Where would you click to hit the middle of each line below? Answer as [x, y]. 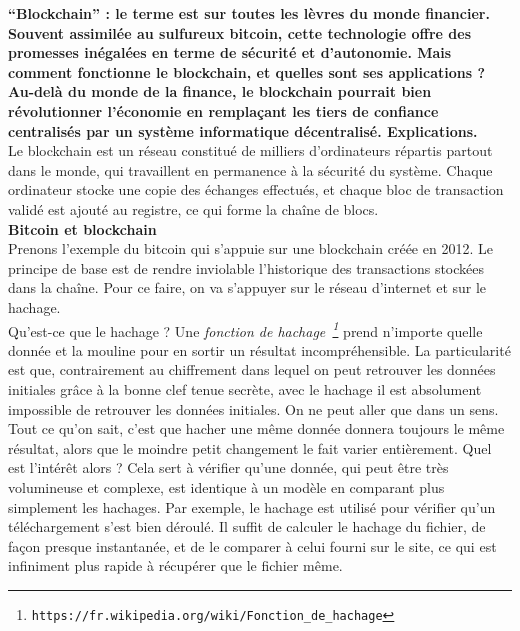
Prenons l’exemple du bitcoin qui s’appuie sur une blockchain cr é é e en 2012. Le [250, 248]
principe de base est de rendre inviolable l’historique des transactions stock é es [246, 267]
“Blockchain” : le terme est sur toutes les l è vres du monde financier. [249, 13]
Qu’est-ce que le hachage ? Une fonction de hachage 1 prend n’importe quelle [245, 329]
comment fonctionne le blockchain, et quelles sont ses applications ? [247, 71]
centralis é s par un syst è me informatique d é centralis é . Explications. [243, 130]
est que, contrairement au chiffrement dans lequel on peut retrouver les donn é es [252, 369]
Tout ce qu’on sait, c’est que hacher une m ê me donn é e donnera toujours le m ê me [256, 428]
